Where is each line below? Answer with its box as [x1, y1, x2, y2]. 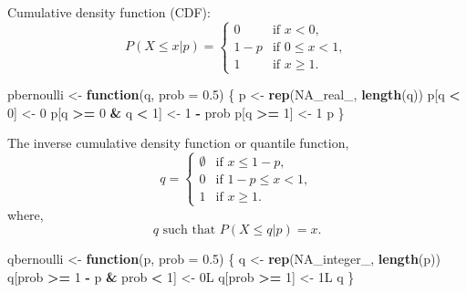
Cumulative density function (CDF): [7, 3, 211, 21]
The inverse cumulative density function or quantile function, [7, 133, 349, 152]
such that [162, 224, 216, 237]
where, [7, 204, 44, 224]
